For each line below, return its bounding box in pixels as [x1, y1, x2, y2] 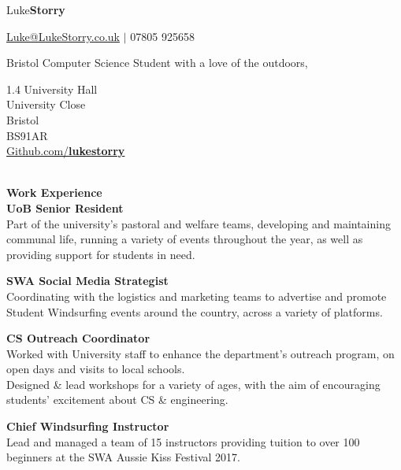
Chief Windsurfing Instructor [6, 418, 169, 435]
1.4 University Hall [6, 80, 98, 97]
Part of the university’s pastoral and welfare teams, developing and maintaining [6, 215, 391, 231]
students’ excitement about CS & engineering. [6, 391, 228, 408]
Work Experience [6, 184, 102, 201]
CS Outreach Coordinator [6, 330, 150, 346]
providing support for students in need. [6, 246, 195, 262]
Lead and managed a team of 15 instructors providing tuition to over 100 [6, 433, 360, 450]
